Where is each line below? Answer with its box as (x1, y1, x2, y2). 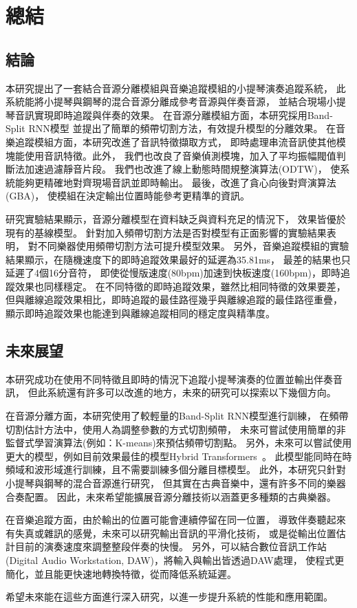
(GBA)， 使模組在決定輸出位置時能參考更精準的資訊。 (6, 188, 250, 203)
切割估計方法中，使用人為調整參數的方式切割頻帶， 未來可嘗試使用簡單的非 (6, 422, 346, 436)
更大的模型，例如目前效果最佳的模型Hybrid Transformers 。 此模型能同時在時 (6, 448, 352, 463)
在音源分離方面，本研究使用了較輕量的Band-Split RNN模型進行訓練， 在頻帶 (6, 409, 349, 423)
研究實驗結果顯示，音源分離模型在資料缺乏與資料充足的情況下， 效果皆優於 (6, 211, 346, 226)
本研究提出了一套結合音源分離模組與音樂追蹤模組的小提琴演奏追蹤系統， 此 (6, 80, 346, 95)
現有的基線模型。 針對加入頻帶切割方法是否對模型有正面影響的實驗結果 (6, 225, 327, 239)
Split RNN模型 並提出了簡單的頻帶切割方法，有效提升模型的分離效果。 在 (6, 121, 336, 135)
